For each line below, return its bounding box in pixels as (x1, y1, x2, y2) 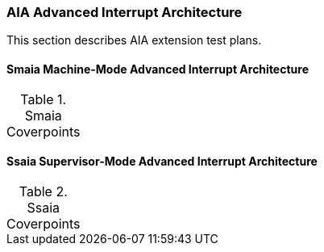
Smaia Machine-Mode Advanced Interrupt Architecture (6, 61, 309, 76)
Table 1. (20, 90, 67, 107)
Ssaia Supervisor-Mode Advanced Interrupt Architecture (6, 154, 318, 169)
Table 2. (19, 183, 68, 199)
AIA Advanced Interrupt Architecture (6, 4, 243, 20)
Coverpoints (6, 123, 81, 140)
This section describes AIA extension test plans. (6, 33, 262, 48)
